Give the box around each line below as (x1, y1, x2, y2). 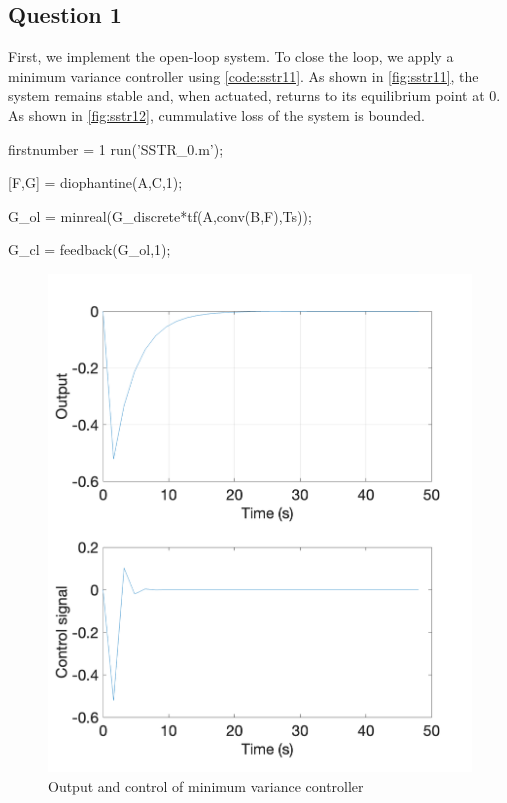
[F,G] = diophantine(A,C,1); (8, 172, 183, 193)
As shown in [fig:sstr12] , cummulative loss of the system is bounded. (8, 104, 425, 125)
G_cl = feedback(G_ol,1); (8, 239, 171, 260)
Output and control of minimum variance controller (48, 776, 364, 797)
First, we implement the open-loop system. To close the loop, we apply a (8, 46, 454, 67)
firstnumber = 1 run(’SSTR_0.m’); (8, 138, 224, 159)
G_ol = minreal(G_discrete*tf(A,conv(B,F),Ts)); (8, 205, 312, 226)
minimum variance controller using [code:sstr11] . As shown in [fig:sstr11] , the (8, 65, 479, 86)
